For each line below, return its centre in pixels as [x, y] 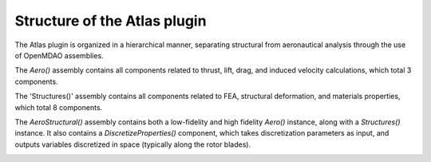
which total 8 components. [59, 107]
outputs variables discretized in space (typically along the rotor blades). [133, 144]
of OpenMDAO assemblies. [59, 55]
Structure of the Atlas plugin [111, 21]
